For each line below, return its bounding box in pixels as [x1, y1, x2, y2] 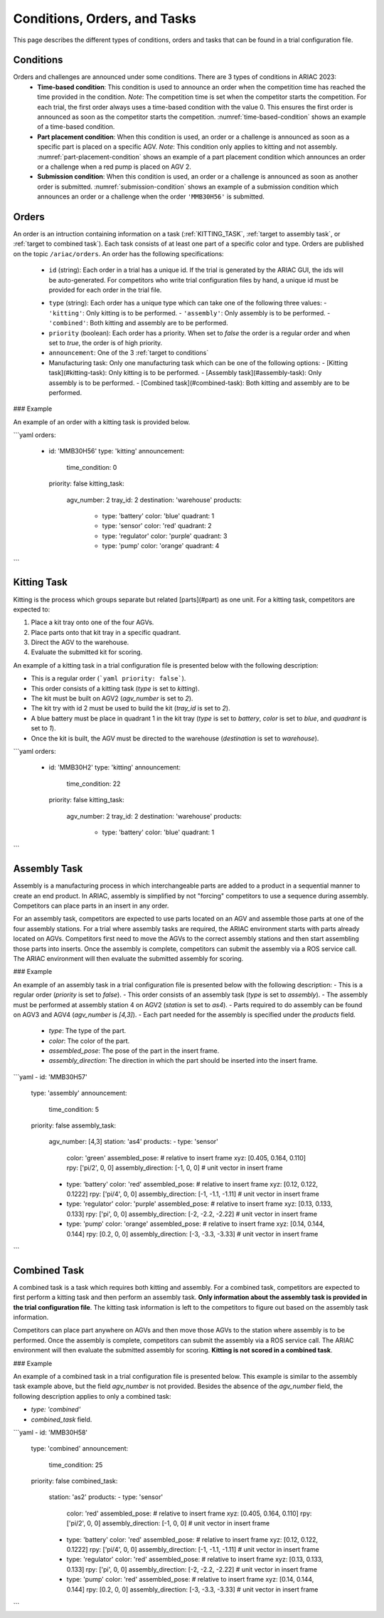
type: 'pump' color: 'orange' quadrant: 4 [102, 542, 220, 550]
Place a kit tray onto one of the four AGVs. [31, 618, 154, 626]
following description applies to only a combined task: [13, 1392, 171, 1400]
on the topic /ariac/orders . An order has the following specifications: [13, 249, 224, 258]
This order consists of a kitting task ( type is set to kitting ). [31, 684, 200, 693]
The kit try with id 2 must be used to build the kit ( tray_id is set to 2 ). [31, 704, 230, 713]
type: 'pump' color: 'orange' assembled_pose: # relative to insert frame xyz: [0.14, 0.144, [66, 1219, 325, 1228]
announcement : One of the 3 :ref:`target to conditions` [48, 349, 209, 357]
